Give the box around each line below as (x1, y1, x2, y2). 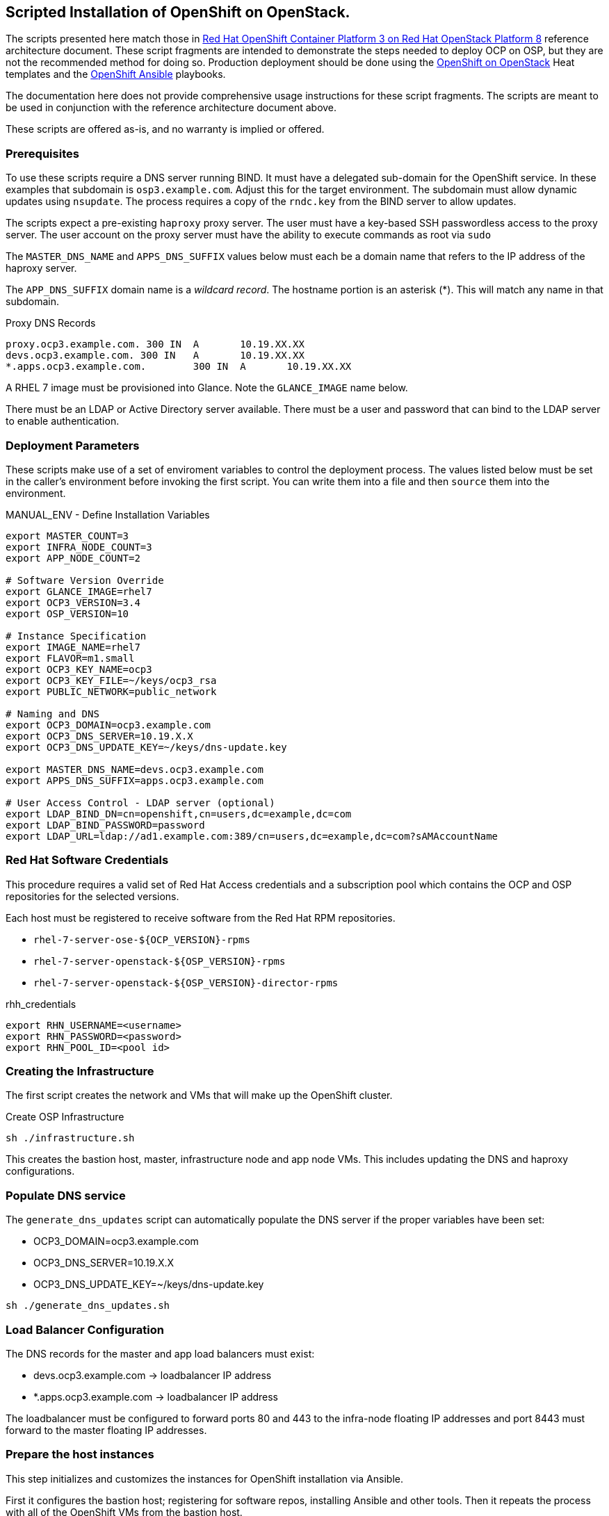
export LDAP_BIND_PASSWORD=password (6, 819, 205, 831)
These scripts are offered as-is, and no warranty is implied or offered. (6, 123, 325, 136)
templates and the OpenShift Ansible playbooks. (6, 68, 226, 81)
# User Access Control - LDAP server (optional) (6, 797, 275, 808)
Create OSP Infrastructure (6, 1111, 124, 1123)
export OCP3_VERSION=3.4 (6, 596, 140, 608)
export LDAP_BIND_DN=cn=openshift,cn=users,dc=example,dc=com (6, 808, 352, 820)
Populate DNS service (6, 1188, 126, 1203)
